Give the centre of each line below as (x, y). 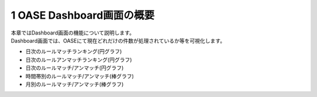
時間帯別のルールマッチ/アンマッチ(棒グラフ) (80, 76)
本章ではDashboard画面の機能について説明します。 (73, 33)
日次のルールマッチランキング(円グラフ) (74, 51)
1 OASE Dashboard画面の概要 (83, 15)
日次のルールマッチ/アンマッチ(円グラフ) (75, 68)
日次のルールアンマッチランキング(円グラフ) (79, 60)
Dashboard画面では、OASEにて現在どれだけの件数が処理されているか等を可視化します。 (118, 40)
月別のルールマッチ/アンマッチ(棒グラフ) (75, 84)
